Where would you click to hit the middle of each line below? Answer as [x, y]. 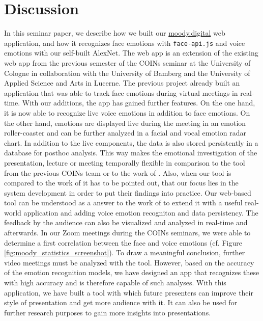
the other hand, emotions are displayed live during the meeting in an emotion [125, 123]
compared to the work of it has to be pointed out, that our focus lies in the [121, 183]
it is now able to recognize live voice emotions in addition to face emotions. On [127, 112]
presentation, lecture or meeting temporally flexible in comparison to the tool [125, 162]
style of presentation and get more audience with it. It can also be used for [121, 302]
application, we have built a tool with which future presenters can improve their [129, 292]
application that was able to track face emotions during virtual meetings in [121, 92]
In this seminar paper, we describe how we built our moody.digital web [115, 33]
